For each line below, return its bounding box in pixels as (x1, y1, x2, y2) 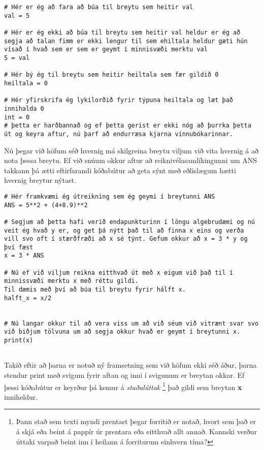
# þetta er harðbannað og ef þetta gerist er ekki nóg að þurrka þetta (4, 122, 251, 130)
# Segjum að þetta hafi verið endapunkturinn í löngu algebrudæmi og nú (4, 218, 255, 226)
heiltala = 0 (4, 79, 48, 87)
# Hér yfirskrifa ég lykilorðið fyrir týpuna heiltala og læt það (4, 97, 234, 104)
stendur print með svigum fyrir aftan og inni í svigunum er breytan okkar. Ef (4, 369, 245, 380)
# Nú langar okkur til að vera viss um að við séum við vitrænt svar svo (4, 319, 259, 327)
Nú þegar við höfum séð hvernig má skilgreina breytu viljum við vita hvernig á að (4, 145, 258, 155)
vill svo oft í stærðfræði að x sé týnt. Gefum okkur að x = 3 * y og (4, 235, 248, 243)
